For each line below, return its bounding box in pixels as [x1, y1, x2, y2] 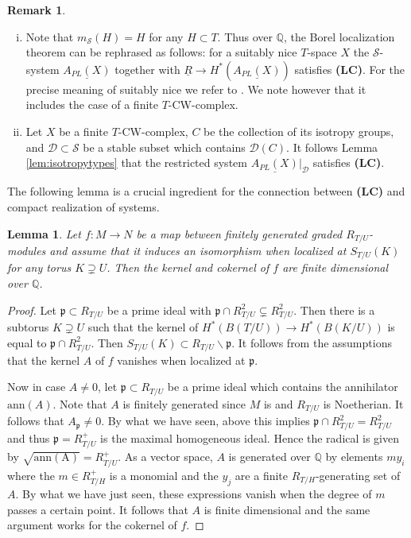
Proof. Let [7, 301, 56, 318]
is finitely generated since [122, 395, 246, 412]
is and [263, 395, 293, 412]
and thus [7, 429, 50, 446]
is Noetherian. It [323, 395, 404, 412]
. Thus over [217, 28, 273, 45]
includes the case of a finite [25, 96, 158, 113]
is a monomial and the [109, 466, 219, 483]
